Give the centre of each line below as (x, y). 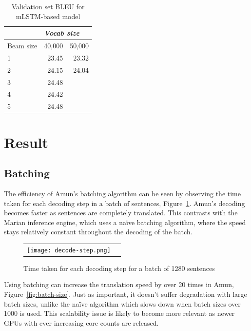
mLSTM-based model (48, 16)
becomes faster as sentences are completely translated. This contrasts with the (121, 213)
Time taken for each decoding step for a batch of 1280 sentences (119, 268)
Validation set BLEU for (48, 6)
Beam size (22, 46)
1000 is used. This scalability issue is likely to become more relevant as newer (119, 313)
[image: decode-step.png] (69, 250)
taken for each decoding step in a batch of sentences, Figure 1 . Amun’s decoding (125, 203)
